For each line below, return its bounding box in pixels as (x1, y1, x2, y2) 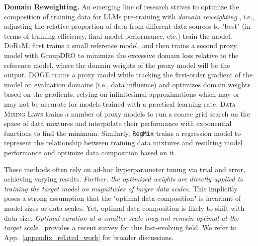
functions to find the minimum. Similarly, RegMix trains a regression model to (4, 127, 241, 138)
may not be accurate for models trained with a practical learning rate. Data (4, 98, 236, 109)
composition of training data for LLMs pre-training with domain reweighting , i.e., (4, 11, 255, 21)
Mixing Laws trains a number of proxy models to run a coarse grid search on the (4, 108, 250, 119)
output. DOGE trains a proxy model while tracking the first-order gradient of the (4, 69, 253, 80)
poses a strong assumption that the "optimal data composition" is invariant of (4, 193, 241, 203)
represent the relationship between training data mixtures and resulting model (4, 137, 243, 148)
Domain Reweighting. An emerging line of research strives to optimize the (4, 1, 239, 11)
